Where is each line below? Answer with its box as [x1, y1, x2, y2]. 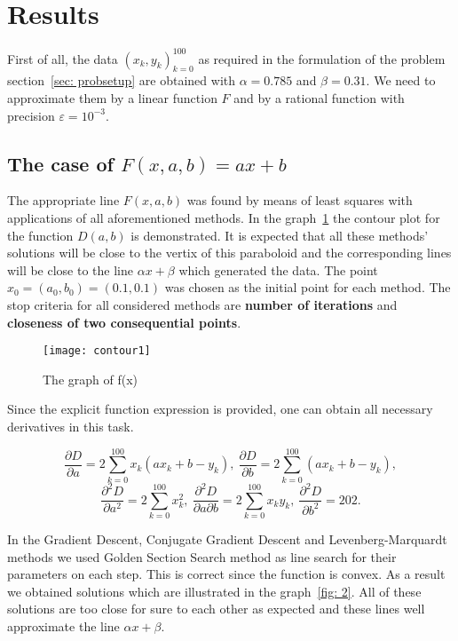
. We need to [366, 71, 436, 90]
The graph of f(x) [43, 369, 138, 388]
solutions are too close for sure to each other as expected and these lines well [7, 599, 425, 618]
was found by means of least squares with [186, 191, 413, 210]
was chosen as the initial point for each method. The [164, 278, 451, 297]
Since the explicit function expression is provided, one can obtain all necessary [7, 400, 433, 418]
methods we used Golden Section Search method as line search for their [7, 547, 397, 566]
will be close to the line [7, 260, 134, 279]
